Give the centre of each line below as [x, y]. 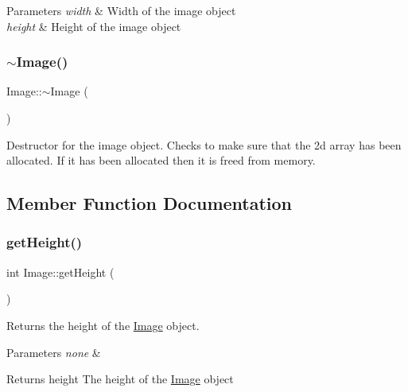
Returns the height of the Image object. [103, 325]
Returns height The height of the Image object [120, 379]
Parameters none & [54, 352]
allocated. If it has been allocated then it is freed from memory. [161, 160]
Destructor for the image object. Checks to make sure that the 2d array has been [204, 144]
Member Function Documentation [150, 203]
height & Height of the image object [94, 26]
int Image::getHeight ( [60, 272]
